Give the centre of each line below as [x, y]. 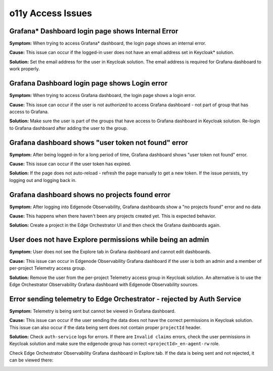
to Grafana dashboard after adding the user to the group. [69, 128]
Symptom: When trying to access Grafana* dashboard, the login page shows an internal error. [108, 43]
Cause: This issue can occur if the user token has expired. [70, 164]
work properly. [25, 69]
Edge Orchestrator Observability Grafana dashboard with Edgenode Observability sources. [104, 284]
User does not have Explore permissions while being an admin [109, 240]
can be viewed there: [31, 360]
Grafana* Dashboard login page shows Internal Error [94, 31]
